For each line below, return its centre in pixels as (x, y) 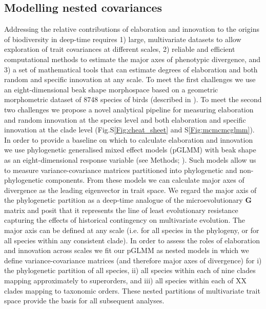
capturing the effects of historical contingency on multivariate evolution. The (125, 220)
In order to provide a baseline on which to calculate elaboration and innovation (129, 139)
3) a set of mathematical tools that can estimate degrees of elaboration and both (131, 69)
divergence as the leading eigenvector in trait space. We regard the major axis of (130, 190)
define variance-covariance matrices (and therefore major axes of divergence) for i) (133, 260)
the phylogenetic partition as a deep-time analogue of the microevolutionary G (128, 200)
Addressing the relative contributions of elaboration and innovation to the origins (132, 29)
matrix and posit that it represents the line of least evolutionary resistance (121, 210)
